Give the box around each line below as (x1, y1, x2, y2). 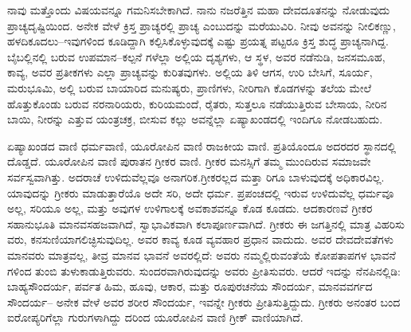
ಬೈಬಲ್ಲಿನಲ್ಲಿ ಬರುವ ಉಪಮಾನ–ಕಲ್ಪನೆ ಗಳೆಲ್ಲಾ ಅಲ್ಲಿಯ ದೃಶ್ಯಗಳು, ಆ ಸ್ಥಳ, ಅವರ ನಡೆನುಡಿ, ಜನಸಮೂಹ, (7, 48, 386, 64)
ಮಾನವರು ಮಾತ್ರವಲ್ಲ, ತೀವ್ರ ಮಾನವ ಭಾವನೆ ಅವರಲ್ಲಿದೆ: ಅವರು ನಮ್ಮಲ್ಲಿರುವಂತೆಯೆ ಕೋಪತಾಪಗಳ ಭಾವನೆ (7, 246, 396, 263)
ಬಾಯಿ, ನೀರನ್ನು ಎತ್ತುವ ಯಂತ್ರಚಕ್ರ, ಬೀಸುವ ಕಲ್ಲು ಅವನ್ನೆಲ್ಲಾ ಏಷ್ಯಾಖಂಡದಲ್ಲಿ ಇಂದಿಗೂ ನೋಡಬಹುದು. (7, 111, 383, 127)
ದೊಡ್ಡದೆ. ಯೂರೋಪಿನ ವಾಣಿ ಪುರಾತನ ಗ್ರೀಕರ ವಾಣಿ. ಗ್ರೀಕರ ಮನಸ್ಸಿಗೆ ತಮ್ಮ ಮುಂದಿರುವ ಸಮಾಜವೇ (7, 153, 371, 170)
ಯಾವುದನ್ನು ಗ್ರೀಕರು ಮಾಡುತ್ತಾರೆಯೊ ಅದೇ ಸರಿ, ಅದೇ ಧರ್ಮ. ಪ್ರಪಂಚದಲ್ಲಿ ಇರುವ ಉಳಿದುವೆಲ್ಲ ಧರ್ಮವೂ (7, 184, 394, 201)
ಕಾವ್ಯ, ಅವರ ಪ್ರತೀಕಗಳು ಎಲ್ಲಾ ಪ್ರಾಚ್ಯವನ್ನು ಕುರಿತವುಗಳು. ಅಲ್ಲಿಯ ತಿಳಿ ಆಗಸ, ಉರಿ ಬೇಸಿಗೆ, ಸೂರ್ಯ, (7, 64, 373, 80)
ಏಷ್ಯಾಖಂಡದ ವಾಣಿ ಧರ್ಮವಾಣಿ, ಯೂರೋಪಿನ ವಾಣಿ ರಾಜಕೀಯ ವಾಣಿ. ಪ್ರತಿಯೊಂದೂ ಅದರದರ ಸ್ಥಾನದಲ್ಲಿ (7, 137, 397, 154)
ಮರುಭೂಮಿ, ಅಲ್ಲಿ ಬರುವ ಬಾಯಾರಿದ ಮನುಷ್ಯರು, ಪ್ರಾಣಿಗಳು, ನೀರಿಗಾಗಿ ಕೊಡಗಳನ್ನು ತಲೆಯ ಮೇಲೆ (7, 79, 372, 96)
